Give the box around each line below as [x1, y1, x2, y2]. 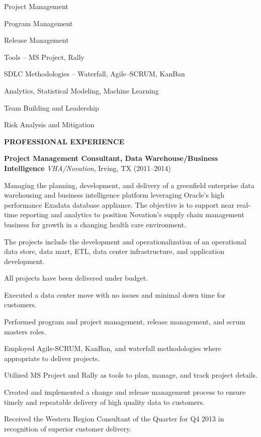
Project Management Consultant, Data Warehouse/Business [4, 153, 218, 163]
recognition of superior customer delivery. [4, 423, 132, 433]
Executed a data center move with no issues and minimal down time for [4, 289, 226, 300]
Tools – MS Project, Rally [4, 51, 84, 62]
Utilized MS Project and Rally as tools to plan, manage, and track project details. [4, 370, 257, 380]
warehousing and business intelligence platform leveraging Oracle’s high [4, 190, 225, 200]
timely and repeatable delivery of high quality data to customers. [4, 396, 205, 407]
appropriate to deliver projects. [4, 353, 100, 363]
